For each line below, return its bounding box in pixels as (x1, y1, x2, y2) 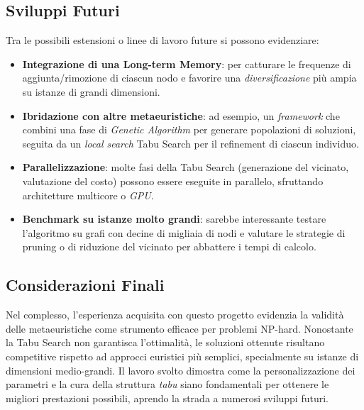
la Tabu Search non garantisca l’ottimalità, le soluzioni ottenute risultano (6, 335, 325, 350)
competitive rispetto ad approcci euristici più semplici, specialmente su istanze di (6, 348, 359, 363)
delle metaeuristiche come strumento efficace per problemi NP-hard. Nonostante (6, 321, 353, 336)
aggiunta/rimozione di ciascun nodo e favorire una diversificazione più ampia (22, 70, 357, 85)
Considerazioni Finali (6, 274, 165, 296)
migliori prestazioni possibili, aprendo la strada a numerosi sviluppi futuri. (6, 390, 329, 405)
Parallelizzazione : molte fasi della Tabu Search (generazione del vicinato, (22, 160, 349, 174)
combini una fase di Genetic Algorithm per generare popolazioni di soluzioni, (22, 122, 356, 137)
